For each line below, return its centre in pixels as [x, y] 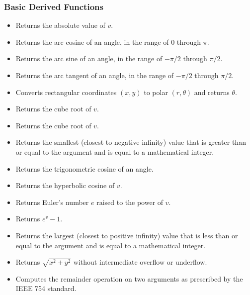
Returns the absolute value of [60, 25]
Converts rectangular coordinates [66, 92]
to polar [156, 92]
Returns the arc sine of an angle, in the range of [89, 58]
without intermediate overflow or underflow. [140, 262]
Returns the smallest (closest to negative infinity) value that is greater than [131, 142]
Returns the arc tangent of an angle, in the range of [95, 75]
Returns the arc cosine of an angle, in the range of [92, 42]
